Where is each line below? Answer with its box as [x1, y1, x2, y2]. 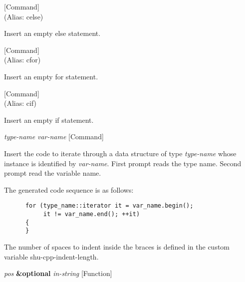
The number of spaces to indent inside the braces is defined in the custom [4, 241, 230, 252]
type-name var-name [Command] [4, 131, 104, 142]
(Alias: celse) [4, 11, 43, 21]
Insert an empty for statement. [4, 71, 98, 81]
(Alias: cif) [4, 98, 37, 108]
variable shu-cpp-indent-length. [4, 251, 99, 262]
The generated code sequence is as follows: [4, 184, 134, 195]
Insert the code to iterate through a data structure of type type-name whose [4, 148, 237, 158]
